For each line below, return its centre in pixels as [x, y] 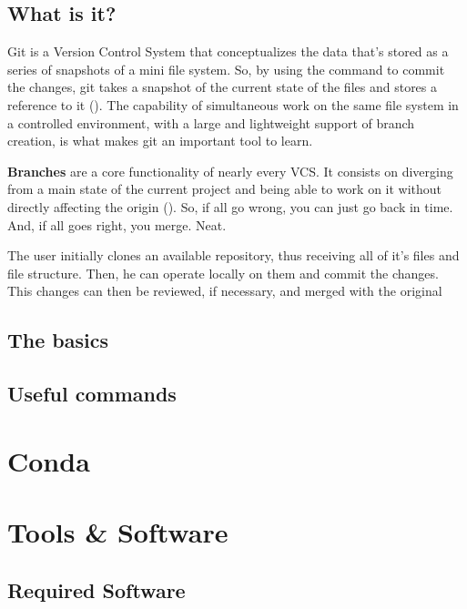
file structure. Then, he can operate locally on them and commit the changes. [223, 273]
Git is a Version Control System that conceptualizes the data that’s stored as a [228, 51]
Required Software [96, 589]
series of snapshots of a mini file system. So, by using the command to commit [226, 69]
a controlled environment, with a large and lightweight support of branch [211, 122]
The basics [58, 340]
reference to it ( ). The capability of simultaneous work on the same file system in [233, 104]
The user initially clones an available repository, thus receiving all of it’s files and [233, 255]
